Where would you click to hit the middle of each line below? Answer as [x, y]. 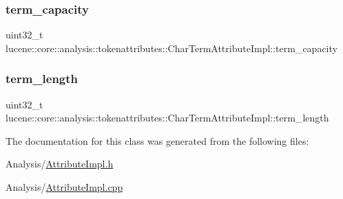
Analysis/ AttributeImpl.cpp [64, 187]
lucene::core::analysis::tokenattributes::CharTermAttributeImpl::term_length [167, 118]
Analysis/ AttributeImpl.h [60, 164]
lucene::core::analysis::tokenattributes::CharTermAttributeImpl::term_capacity [171, 48]
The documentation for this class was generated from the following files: [157, 140]
